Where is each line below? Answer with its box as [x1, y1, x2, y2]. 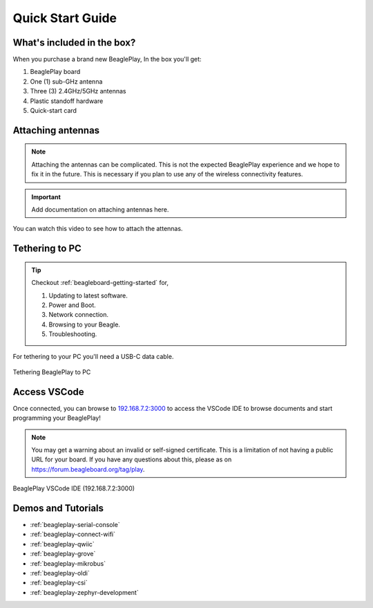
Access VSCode [12, 386, 84, 398]
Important [31, 192, 61, 201]
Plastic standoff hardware [30, 97, 104, 105]
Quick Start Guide [12, 10, 117, 26]
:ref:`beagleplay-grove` [30, 550, 96, 558]
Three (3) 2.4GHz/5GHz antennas [30, 87, 127, 95]
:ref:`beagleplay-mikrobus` [30, 559, 106, 567]
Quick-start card [30, 107, 77, 115]
